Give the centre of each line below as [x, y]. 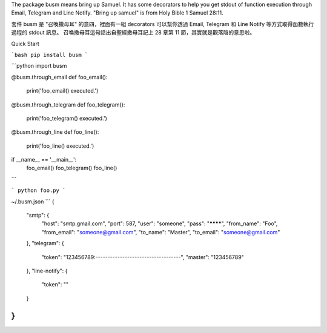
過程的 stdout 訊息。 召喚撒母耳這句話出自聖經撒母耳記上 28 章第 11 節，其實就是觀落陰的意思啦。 [133, 33]
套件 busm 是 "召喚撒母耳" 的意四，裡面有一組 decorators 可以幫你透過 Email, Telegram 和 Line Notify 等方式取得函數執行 [163, 24]
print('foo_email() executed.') [62, 91]
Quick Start [25, 44]
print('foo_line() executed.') [60, 146]
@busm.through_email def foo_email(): [59, 77]
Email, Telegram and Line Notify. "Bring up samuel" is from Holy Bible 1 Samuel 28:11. [117, 13]
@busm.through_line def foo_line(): [55, 132]
